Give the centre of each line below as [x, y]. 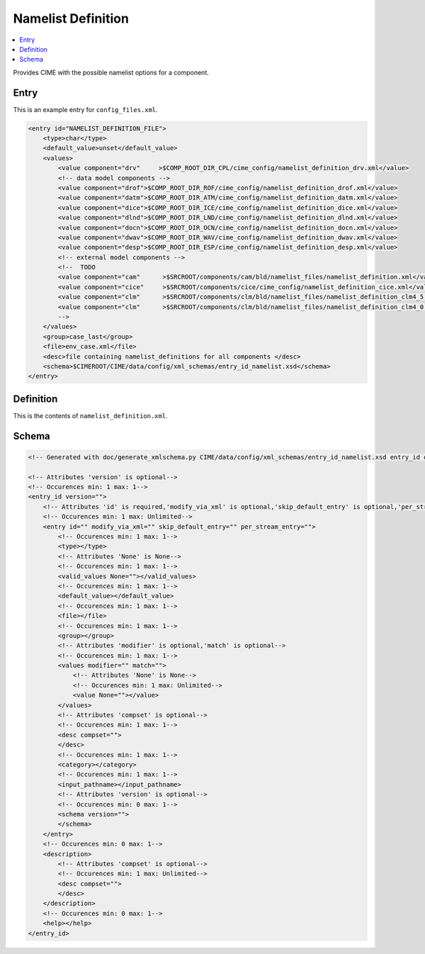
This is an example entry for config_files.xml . [86, 109]
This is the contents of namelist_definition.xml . [90, 415]
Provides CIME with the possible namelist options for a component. [111, 72]
